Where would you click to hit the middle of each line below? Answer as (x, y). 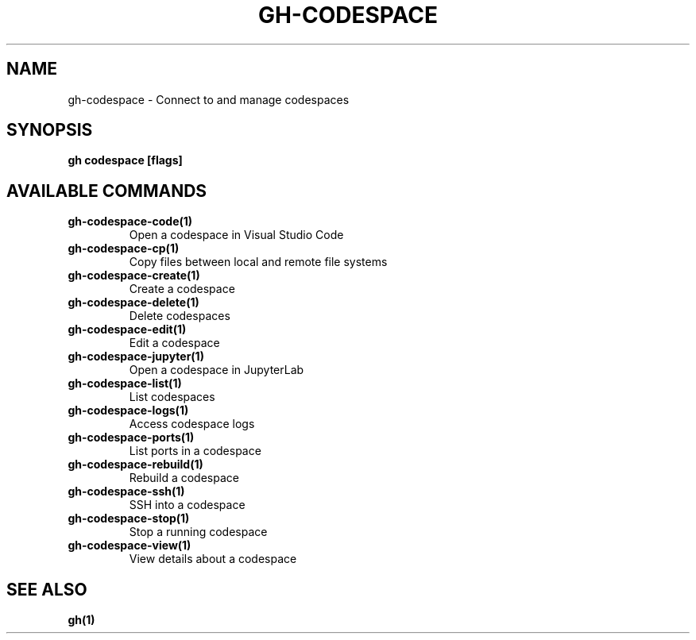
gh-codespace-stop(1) (129, 519)
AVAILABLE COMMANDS (107, 191)
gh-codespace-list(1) (125, 384)
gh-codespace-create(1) (134, 276)
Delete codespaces (180, 316)
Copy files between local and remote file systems (258, 262)
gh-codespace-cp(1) (124, 249)
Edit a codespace (174, 343)
